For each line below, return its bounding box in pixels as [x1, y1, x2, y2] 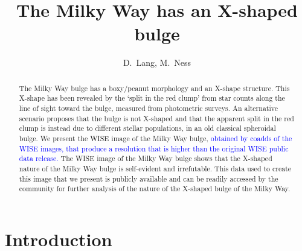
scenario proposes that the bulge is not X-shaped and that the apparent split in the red [19, 113, 294, 123]
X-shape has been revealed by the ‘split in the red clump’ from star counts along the [19, 93, 285, 103]
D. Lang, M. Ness [123, 56, 191, 69]
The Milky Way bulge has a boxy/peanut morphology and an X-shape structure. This [19, 83, 290, 93]
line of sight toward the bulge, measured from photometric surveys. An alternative [19, 103, 278, 113]
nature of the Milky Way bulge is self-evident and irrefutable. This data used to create [19, 163, 292, 173]
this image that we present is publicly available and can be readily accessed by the [19, 173, 278, 183]
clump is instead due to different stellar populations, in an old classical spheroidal [19, 123, 276, 133]
